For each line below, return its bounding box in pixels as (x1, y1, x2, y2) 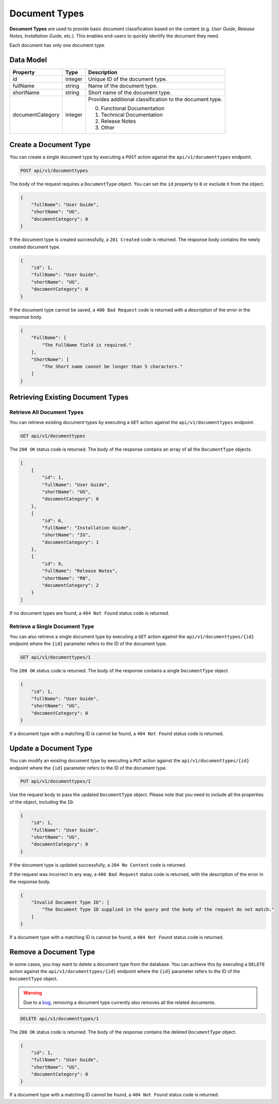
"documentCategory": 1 (42, 539, 99, 545)
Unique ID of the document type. (88, 76, 168, 83)
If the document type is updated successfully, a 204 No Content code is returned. (9, 861, 187, 868)
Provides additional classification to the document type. (88, 96, 223, 103)
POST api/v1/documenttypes (20, 168, 88, 173)
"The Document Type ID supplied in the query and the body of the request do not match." (42, 907, 274, 912)
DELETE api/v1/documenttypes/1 (20, 1016, 99, 1021)
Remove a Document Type (9, 947, 95, 956)
